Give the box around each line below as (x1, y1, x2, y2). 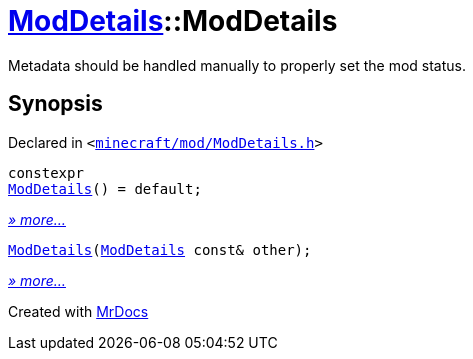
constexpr (8, 164, 84, 181)
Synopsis (8, 91, 103, 117)
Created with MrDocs (8, 302, 149, 320)
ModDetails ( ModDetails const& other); (8, 241, 312, 258)
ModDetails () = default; (8, 180, 202, 197)
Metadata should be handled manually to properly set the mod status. (8, 56, 466, 74)
